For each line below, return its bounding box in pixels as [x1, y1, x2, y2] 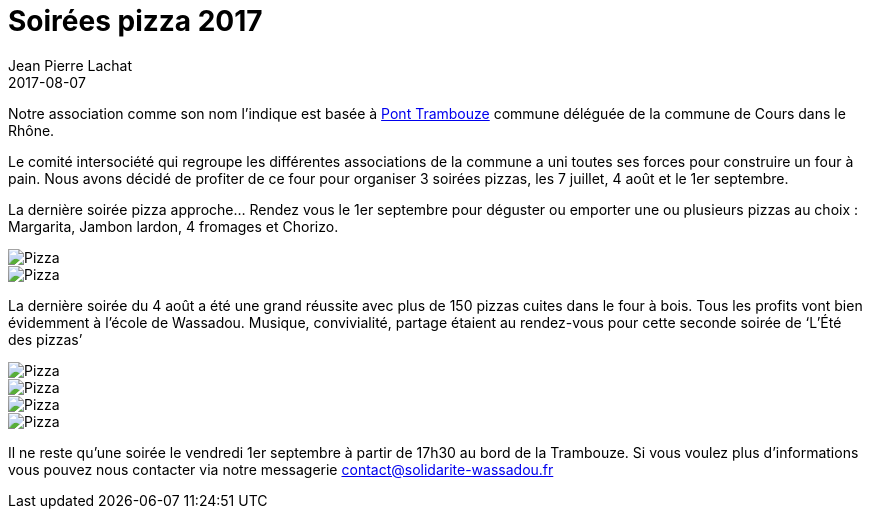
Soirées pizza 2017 [8, 4, 263, 38]
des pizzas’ [8, 330, 83, 348]
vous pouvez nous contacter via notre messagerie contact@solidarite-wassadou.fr [8, 460, 554, 478]
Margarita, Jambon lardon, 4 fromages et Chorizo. [8, 217, 339, 235]
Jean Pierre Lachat [8, 56, 132, 74]
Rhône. [8, 121, 55, 139]
